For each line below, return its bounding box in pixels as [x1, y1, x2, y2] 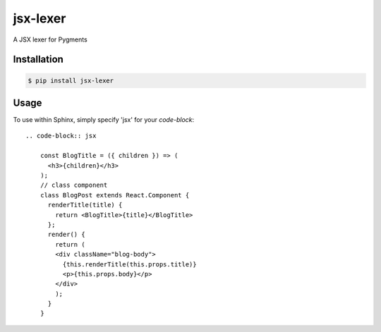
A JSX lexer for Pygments [13, 35, 87, 44]
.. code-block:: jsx [25, 132, 97, 140]
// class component [40, 181, 108, 190]
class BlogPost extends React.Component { [40, 191, 190, 199]
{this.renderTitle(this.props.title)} [62, 260, 197, 268]
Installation [13, 54, 64, 66]
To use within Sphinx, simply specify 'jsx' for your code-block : [13, 116, 195, 124]
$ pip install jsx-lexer [28, 76, 114, 85]
